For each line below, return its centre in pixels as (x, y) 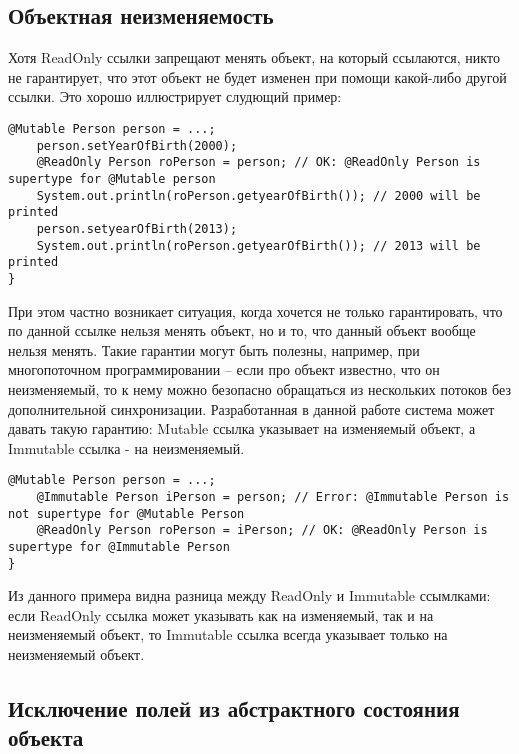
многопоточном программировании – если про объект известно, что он (224, 369)
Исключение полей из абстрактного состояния (234, 708)
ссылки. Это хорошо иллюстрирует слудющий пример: (175, 96)
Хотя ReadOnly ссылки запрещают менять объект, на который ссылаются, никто (254, 57)
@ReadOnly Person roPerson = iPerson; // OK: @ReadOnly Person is (262, 530)
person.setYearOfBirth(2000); (137, 145)
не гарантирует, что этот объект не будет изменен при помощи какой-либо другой (257, 76)
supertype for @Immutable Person (119, 546)
